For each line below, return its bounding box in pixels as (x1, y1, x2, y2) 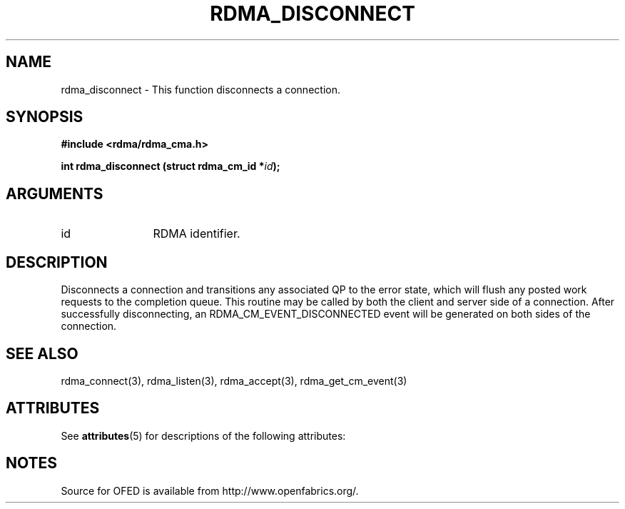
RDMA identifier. (153, 226, 240, 241)
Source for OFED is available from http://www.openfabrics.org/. (61, 484, 359, 497)
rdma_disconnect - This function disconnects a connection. (61, 83, 340, 96)
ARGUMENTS (6, 184, 103, 203)
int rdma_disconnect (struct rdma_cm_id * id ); (61, 160, 280, 173)
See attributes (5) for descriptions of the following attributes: (61, 429, 346, 442)
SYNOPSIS (6, 108, 83, 126)
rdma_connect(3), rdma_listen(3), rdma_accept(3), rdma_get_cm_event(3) (61, 374, 407, 387)
